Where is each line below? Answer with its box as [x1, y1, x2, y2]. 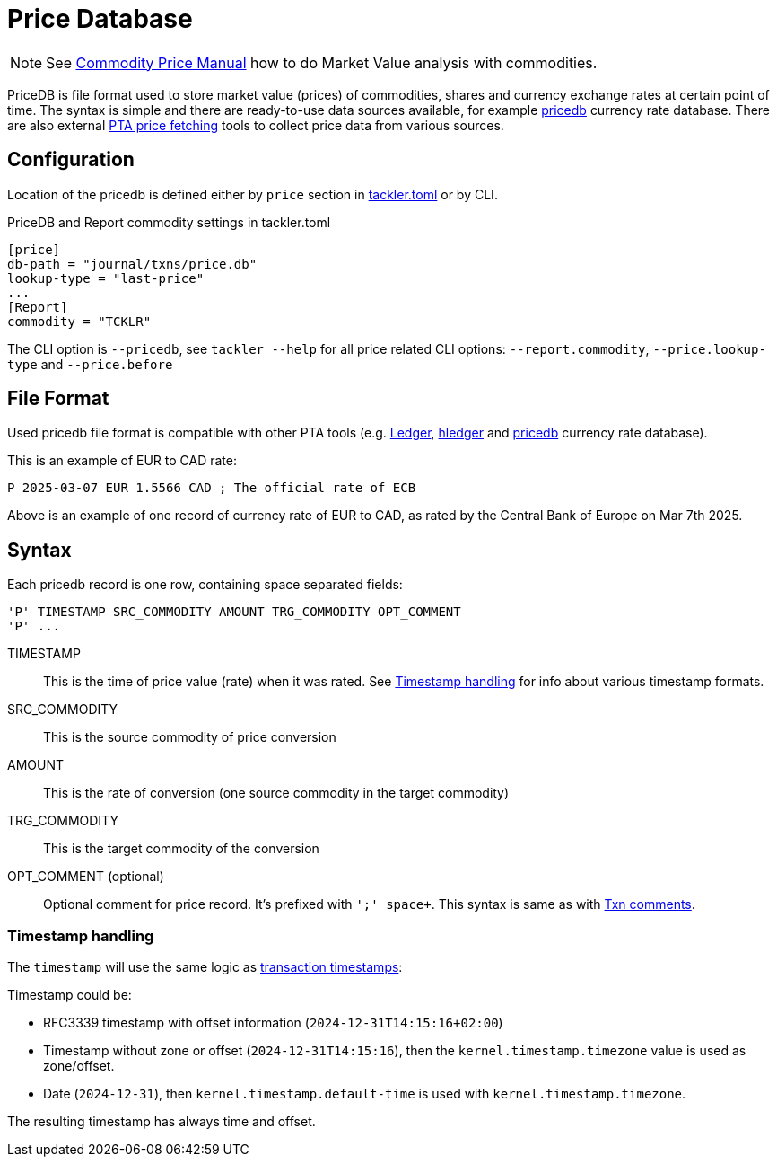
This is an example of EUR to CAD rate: [7, 453, 237, 469]
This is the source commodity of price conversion [43, 729, 336, 745]
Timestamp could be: [7, 987, 132, 1003]
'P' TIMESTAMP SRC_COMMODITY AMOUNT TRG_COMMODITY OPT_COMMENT [7, 604, 461, 620]
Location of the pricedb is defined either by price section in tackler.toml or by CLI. [7, 186, 498, 202]
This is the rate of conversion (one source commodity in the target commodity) [43, 785, 510, 801]
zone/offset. [43, 1058, 115, 1074]
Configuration [7, 148, 135, 172]
